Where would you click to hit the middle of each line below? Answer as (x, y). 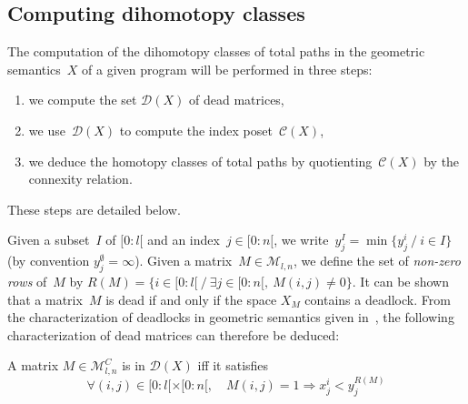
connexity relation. (80, 179)
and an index (184, 240)
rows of (27, 281)
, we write (301, 240)
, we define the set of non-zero (377, 261)
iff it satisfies (233, 365)
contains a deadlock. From (378, 299)
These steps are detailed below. (94, 209)
